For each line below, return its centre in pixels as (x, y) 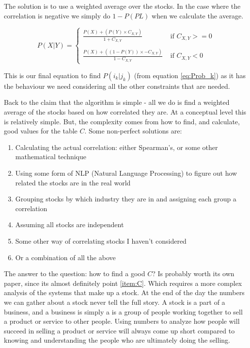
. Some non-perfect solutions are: (133, 131)
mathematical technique (51, 157)
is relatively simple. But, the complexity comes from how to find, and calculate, (122, 121)
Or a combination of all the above (65, 257)
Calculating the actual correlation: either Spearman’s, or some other (117, 147)
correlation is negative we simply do (57, 15)
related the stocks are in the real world (73, 182)
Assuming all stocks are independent (70, 224)
